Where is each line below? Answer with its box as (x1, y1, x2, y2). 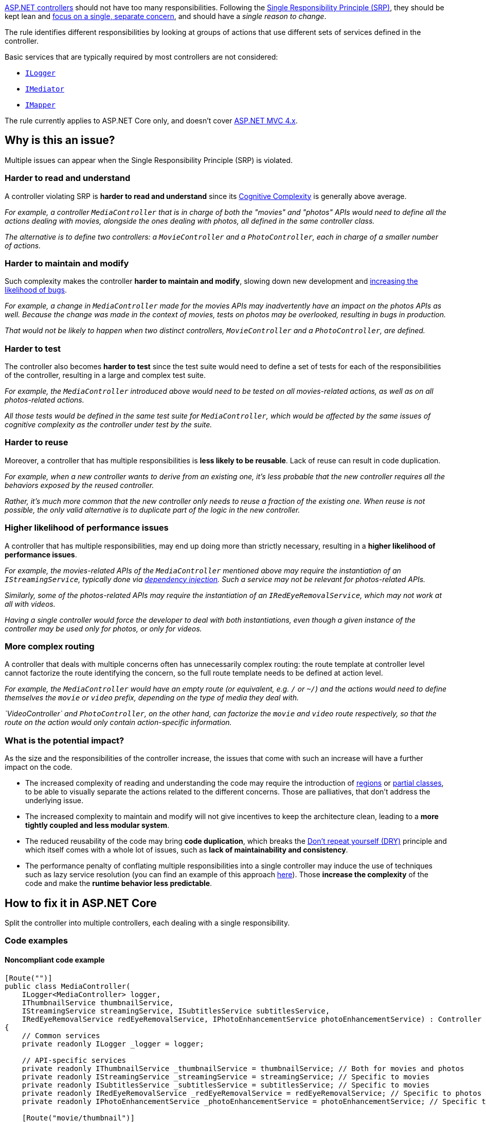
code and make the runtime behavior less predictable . (25, 879, 212, 888)
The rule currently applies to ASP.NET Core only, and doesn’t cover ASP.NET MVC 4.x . (5, 116, 298, 125)
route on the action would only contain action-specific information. (5, 718, 232, 727)
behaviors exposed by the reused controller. (5, 480, 154, 490)
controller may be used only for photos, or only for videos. (5, 624, 202, 633)
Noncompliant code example (5, 955, 105, 964)
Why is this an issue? (5, 134, 115, 147)
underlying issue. (25, 796, 83, 805)
